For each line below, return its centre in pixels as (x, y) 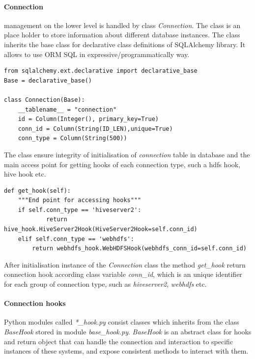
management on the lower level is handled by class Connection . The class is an (122, 25)
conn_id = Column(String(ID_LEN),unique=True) (95, 129)
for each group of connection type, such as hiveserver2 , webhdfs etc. (105, 284)
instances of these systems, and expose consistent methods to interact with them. (126, 351)
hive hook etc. (25, 174)
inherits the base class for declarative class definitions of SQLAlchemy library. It (125, 44)
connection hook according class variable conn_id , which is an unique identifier (123, 274)
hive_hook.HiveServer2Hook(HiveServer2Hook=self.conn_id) (101, 229)
